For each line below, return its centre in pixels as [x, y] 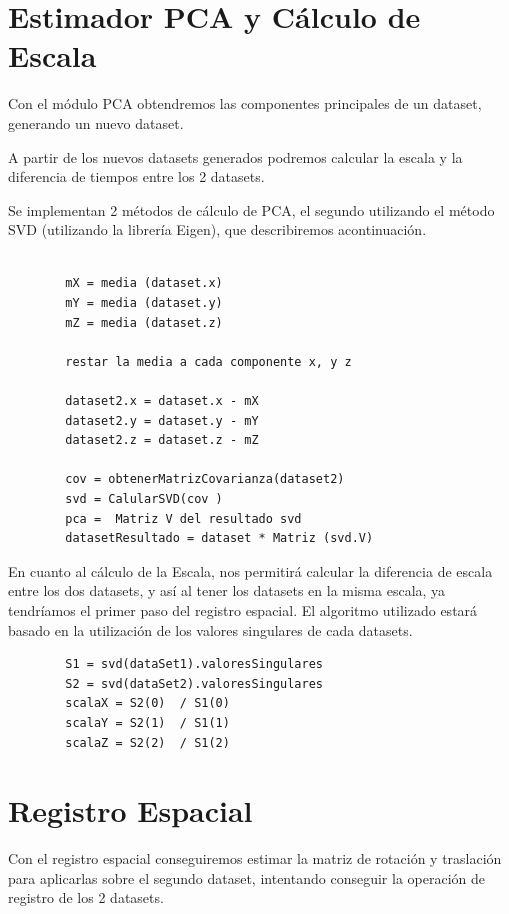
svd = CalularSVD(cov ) [144, 499]
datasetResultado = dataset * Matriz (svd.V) [219, 538]
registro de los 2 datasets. [86, 897]
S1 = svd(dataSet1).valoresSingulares [194, 664]
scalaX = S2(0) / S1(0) [147, 703]
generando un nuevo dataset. [96, 122]
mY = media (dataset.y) [144, 303]
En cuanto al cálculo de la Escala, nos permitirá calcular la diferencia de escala [250, 570]
